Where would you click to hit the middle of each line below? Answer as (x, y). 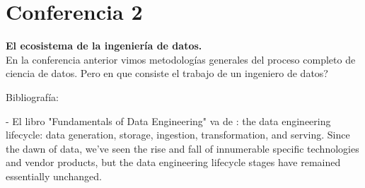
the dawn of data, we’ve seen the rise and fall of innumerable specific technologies (182, 148)
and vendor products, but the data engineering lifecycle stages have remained (173, 162)
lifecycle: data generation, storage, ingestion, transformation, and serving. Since (178, 135)
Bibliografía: (32, 96)
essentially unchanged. (54, 176)
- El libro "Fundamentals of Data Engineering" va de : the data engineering (168, 121)
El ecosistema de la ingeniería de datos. (104, 46)
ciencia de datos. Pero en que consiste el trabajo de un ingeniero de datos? (167, 73)
